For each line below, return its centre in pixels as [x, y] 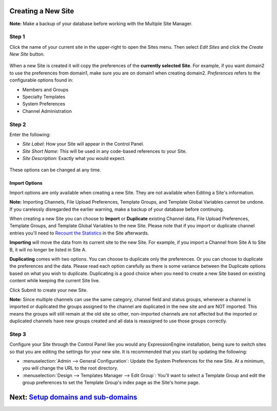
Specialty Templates [44, 97]
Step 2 [18, 124]
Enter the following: [30, 134]
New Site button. [27, 54]
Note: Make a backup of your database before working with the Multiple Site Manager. [101, 24]
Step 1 [17, 37]
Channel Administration [47, 111]
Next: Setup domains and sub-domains [73, 397]
